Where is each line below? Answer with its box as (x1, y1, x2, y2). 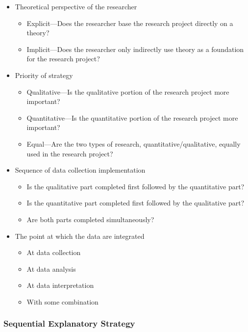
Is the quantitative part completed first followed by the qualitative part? (26, 198, 245, 208)
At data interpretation (26, 280, 94, 290)
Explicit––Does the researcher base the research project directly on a (26, 18, 233, 28)
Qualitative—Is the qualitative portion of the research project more (26, 86, 229, 97)
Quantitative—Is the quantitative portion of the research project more (26, 112, 238, 123)
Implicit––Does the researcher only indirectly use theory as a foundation (26, 44, 244, 54)
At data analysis (26, 263, 76, 274)
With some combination (26, 296, 99, 306)
